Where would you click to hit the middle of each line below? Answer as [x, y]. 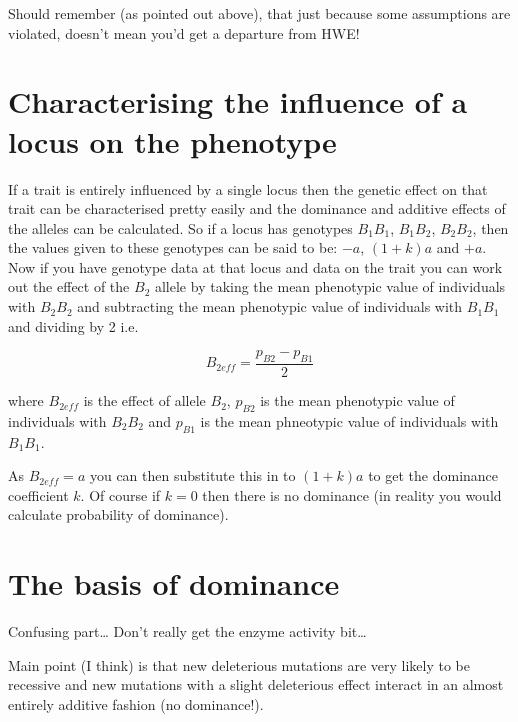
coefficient [38, 494]
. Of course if [120, 494]
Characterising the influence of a [238, 101]
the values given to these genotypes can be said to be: [173, 247]
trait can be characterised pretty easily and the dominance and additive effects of [257, 208]
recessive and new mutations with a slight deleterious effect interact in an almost [256, 684]
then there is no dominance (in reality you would [352, 494]
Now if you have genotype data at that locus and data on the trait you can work [255, 266]
